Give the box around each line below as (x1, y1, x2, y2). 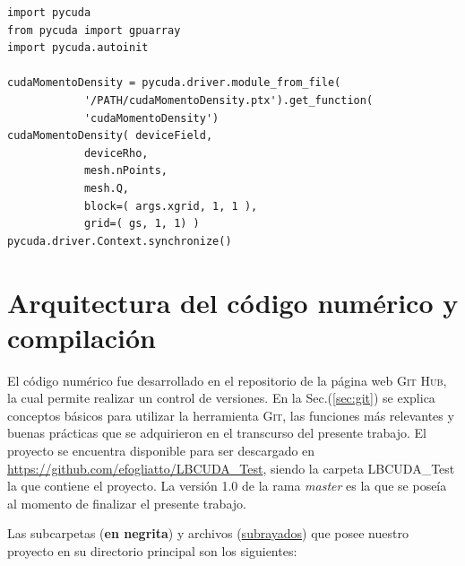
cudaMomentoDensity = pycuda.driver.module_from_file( (7, 76, 341, 90)
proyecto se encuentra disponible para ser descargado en (7, 441, 315, 459)
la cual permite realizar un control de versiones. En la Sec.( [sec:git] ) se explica (7, 388, 435, 407)
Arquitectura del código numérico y (7, 283, 459, 320)
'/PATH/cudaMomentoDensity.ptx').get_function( (83, 93, 374, 107)
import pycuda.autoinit (7, 41, 149, 55)
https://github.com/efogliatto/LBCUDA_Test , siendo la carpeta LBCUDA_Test (7, 458, 455, 477)
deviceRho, (83, 146, 149, 160)
